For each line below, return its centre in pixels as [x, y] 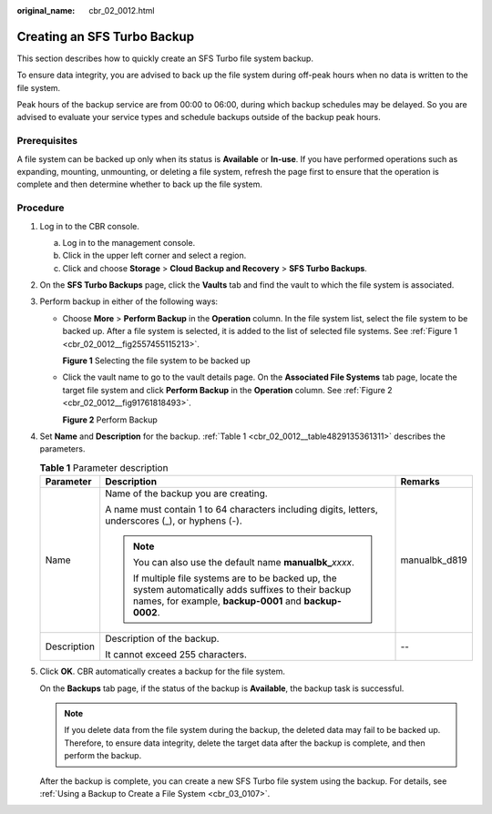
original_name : [46, 10]
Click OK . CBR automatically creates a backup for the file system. [163, 672]
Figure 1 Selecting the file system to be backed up [156, 361]
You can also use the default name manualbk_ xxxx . [244, 563]
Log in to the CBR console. [90, 226]
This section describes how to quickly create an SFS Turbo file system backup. [165, 58]
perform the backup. [103, 756]
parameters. [62, 449]
